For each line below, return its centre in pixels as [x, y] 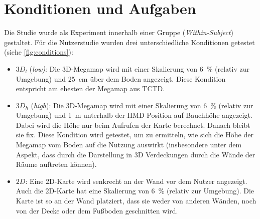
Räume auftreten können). [56, 164]
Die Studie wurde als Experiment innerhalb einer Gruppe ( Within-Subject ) [119, 32]
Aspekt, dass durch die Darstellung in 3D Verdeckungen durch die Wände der [136, 154]
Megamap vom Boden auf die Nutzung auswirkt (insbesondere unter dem [129, 145]
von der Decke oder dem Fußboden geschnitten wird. [97, 210]
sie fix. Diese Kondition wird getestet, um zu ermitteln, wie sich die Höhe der [135, 135]
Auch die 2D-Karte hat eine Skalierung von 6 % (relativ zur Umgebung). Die [135, 191]
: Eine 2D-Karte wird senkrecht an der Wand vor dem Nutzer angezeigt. [136, 181]
